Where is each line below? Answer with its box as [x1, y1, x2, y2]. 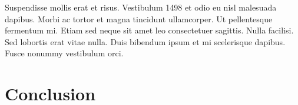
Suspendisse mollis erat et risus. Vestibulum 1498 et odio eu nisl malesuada [5, 1, 277, 13]
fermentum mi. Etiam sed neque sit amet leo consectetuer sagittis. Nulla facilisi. [5, 24, 294, 36]
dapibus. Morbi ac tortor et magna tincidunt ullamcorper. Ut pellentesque [5, 12, 273, 25]
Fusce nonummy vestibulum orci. [5, 47, 124, 59]
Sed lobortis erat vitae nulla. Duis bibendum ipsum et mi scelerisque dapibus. [5, 35, 286, 48]
